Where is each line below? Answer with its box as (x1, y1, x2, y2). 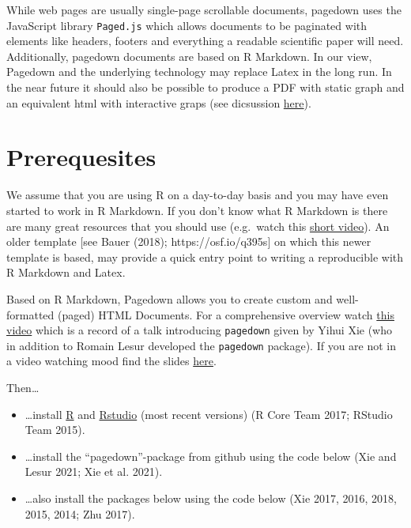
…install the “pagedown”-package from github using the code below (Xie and (25, 447, 397, 464)
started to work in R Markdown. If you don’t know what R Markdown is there (6, 202, 388, 218)
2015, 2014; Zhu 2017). (25, 505, 135, 522)
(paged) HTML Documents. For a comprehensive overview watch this (57, 306, 394, 322)
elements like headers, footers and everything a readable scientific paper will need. (6, 32, 404, 49)
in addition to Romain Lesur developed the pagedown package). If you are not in (6, 337, 397, 353)
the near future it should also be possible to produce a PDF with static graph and (6, 79, 405, 96)
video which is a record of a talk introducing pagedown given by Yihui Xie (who (6, 322, 393, 338)
